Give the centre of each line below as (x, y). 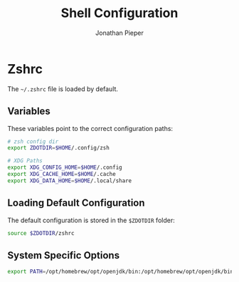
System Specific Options (63, 255)
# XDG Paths (25, 161)
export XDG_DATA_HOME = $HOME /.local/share (70, 181)
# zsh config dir (33, 141)
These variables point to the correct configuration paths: (90, 128)
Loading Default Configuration (76, 203)
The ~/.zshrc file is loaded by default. (63, 89)
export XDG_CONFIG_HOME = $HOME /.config (65, 168)
